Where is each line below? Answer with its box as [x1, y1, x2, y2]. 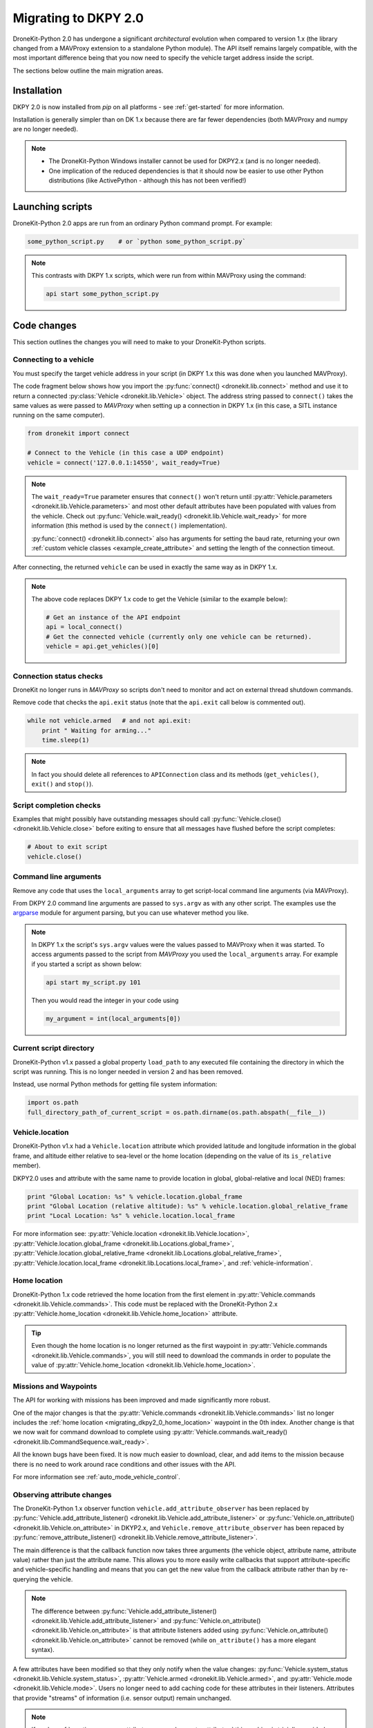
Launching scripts [12, 200, 93, 212]
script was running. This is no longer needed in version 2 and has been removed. [12, 1067, 244, 1076]
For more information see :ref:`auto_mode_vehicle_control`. [12, 1472, 181, 1481]
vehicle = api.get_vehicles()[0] [46, 643, 159, 650]
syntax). [31, 1646, 55, 1654]
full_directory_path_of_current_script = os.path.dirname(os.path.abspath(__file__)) [27, 1108, 326, 1116]
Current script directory [12, 1044, 95, 1053]
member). [12, 1161, 41, 1170]
